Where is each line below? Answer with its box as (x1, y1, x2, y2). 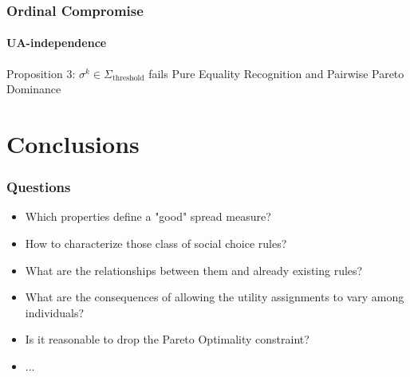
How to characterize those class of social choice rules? (25, 235, 287, 252)
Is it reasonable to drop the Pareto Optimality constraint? (25, 331, 309, 348)
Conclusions (6, 128, 140, 160)
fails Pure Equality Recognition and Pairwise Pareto (148, 65, 404, 81)
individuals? (25, 304, 85, 320)
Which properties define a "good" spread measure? (25, 208, 271, 225)
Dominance (6, 81, 61, 97)
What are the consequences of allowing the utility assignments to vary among (25, 289, 404, 305)
